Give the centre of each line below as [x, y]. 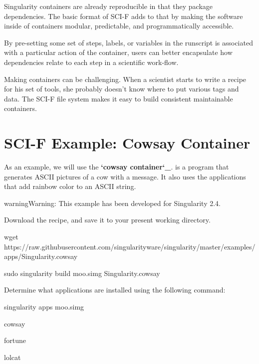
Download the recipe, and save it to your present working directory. [107, 220]
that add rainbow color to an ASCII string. [70, 186]
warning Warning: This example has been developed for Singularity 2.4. [113, 203]
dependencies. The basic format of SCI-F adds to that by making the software [124, 16]
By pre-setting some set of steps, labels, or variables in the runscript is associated [129, 42]
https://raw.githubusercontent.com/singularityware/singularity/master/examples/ [130, 246]
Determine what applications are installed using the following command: [115, 290]
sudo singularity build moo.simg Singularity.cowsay [82, 273]
